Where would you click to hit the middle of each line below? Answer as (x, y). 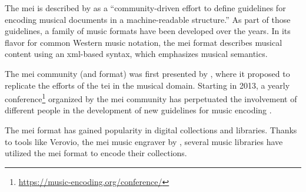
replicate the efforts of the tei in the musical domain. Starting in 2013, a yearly (147, 85)
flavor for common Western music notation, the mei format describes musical (144, 42)
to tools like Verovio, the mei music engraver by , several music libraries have (144, 141)
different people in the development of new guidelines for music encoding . (138, 110)
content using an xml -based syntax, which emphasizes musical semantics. (136, 54)
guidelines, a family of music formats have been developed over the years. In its (148, 31)
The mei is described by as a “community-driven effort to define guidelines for (145, 8)
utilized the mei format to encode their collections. (96, 153)
